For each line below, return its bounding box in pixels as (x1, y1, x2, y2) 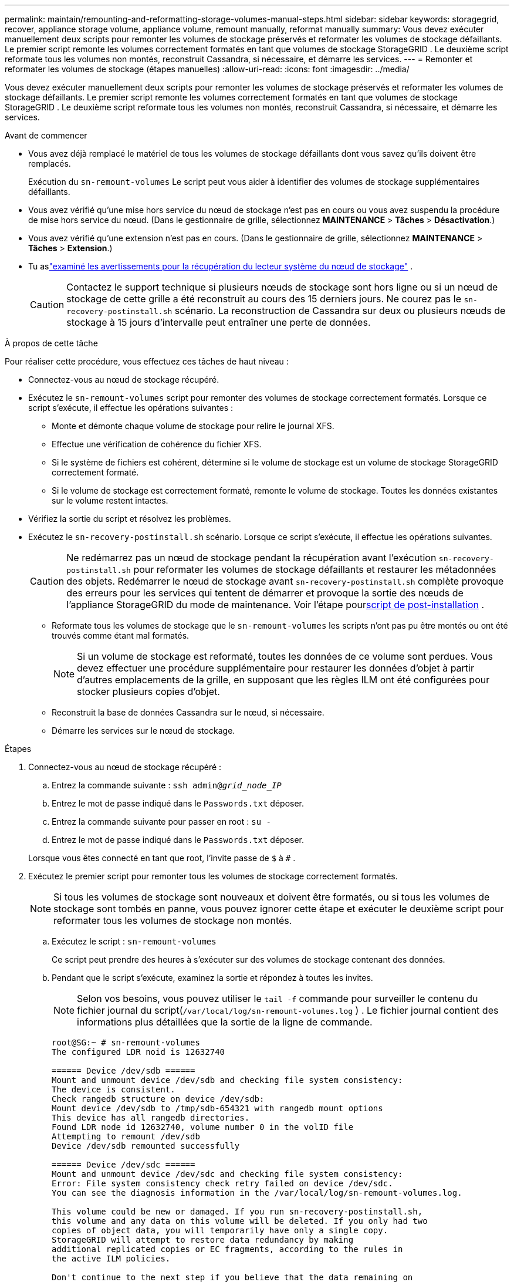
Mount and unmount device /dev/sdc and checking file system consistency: (52, 1169, 403, 1179)
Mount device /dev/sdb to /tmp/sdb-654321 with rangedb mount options (52, 1104, 383, 1113)
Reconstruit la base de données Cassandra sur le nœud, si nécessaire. (52, 707, 324, 717)
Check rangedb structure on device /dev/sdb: (52, 1094, 265, 1104)
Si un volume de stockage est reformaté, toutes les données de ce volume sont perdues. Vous (77, 650, 493, 662)
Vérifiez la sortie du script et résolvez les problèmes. (28, 514, 231, 524)
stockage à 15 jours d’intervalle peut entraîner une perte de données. (66, 316, 371, 328)
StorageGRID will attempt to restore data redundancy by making (52, 1235, 354, 1244)
